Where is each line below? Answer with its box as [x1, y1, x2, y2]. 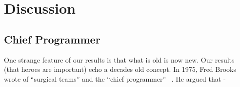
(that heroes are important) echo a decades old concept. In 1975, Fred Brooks [4, 64, 237, 74]
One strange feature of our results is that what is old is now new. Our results [4, 54, 235, 65]
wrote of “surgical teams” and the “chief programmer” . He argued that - [4, 73, 226, 84]
